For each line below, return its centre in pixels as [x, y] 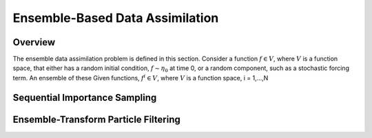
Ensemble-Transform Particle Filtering [96, 119]
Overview [34, 42]
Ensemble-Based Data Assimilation [116, 18]
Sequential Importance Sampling [85, 97]
